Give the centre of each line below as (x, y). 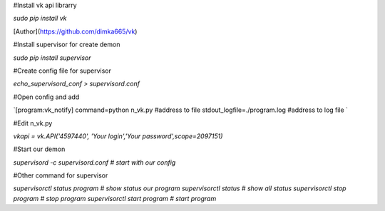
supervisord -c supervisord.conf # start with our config (94, 162)
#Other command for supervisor (61, 175)
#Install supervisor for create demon (67, 45)
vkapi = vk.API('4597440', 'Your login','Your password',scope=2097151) (118, 136)
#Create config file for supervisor (62, 71)
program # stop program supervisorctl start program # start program (115, 198)
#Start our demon (39, 149)
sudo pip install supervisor (52, 58)
